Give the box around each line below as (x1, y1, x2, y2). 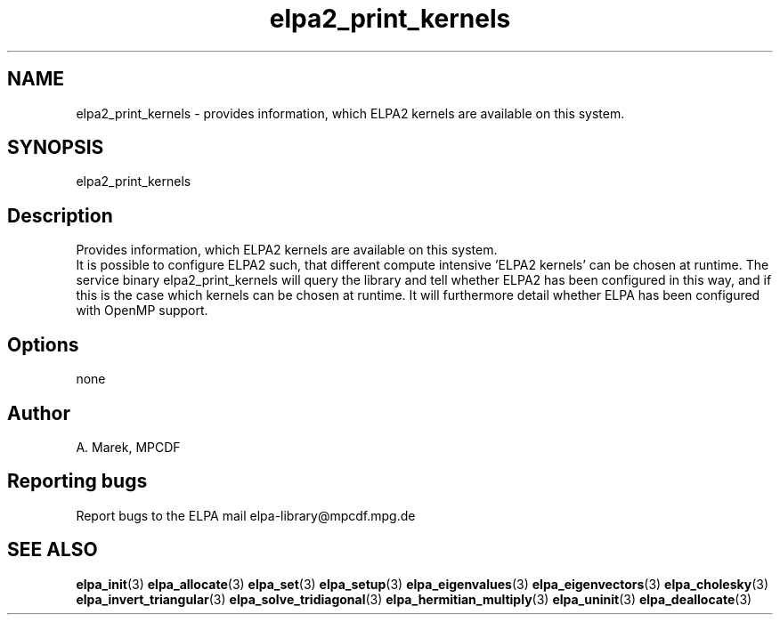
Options (7, 333, 79, 356)
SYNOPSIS (7, 136, 104, 159)
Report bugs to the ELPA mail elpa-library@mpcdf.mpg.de (76, 507, 416, 523)
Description (7, 204, 113, 227)
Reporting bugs (7, 470, 148, 493)
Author (7, 401, 70, 424)
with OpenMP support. (76, 303, 208, 319)
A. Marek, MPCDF (76, 439, 181, 455)
